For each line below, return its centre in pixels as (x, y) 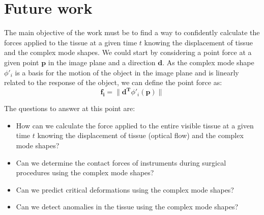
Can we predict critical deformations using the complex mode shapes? (125, 189)
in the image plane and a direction (102, 62)
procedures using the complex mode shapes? (85, 172)
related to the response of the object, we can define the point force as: (113, 82)
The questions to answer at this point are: (70, 108)
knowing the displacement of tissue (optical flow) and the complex (140, 135)
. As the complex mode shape (208, 62)
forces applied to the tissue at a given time (71, 42)
